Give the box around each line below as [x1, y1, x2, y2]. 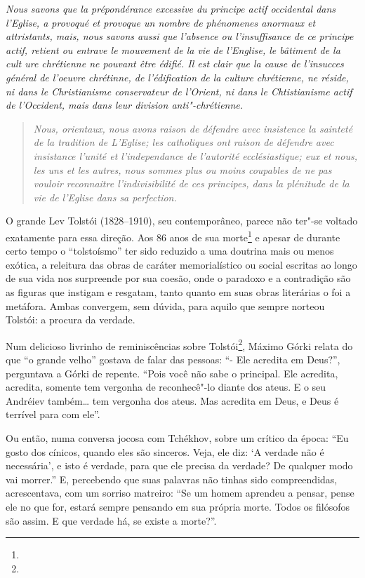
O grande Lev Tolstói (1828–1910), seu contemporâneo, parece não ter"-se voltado [6, 213, 358, 228]
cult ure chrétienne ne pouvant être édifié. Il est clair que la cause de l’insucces [6, 56, 344, 71]
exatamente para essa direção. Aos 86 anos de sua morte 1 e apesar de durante [6, 227, 340, 244]
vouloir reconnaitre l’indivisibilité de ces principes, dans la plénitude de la [33, 176, 350, 191]
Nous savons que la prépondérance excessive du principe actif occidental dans [6, 1, 336, 15]
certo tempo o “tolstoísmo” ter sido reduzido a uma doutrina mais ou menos [6, 243, 334, 258]
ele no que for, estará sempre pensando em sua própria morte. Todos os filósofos [6, 499, 350, 513]
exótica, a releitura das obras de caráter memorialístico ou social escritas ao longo [6, 257, 357, 271]
